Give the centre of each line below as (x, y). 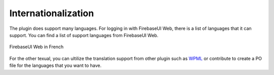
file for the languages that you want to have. (55, 65)
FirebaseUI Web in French (37, 47)
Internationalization (52, 13)
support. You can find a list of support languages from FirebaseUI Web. (84, 35)
